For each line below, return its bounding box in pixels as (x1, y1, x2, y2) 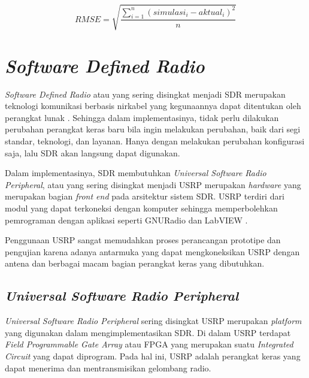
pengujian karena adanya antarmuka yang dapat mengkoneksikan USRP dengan (5, 245, 300, 258)
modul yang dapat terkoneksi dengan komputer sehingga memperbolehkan (5, 202, 278, 214)
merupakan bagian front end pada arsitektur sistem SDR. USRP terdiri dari (5, 190, 284, 202)
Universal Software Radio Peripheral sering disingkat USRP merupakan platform (5, 315, 302, 327)
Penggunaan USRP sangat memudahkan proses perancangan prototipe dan (5, 234, 281, 246)
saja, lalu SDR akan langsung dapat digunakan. (5, 146, 180, 159)
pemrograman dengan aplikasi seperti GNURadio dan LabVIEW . (5, 213, 248, 226)
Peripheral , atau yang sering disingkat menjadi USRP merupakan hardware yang (5, 178, 301, 190)
